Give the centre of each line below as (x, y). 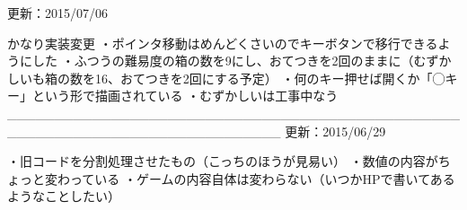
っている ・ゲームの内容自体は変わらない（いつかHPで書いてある (262, 178)
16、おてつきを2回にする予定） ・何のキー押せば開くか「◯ (270, 78)
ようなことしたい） (64, 196)
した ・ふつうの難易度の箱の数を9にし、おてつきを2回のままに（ (223, 61)
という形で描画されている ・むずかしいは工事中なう (185, 96)
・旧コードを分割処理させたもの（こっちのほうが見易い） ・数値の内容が (223, 161)
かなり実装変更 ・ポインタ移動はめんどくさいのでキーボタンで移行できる (223, 43)
